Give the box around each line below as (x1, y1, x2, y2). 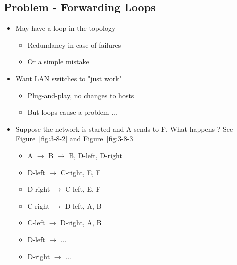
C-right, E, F (60, 167, 101, 177)
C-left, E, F (65, 184, 101, 194)
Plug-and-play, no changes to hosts (27, 90, 134, 100)
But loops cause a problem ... (27, 107, 117, 117)
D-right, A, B (60, 217, 102, 228)
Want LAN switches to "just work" (15, 73, 122, 83)
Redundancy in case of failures (27, 39, 121, 50)
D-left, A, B (65, 200, 102, 211)
